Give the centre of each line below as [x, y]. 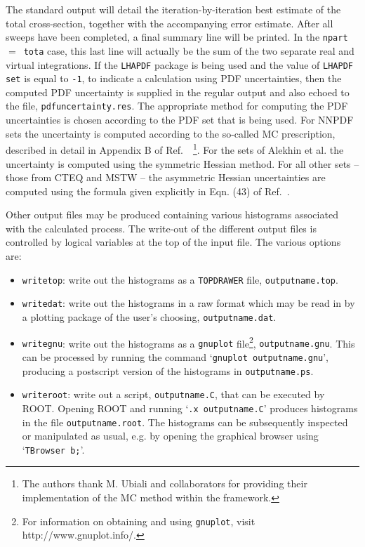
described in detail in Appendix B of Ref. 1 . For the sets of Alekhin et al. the [175, 149]
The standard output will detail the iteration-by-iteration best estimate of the [173, 9]
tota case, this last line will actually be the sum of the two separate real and [189, 50]
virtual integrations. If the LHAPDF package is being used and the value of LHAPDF [179, 64]
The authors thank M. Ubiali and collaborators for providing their [165, 483]
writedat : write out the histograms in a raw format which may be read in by [188, 303]
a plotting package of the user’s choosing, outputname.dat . [149, 316]
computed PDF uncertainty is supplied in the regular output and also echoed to [178, 92]
